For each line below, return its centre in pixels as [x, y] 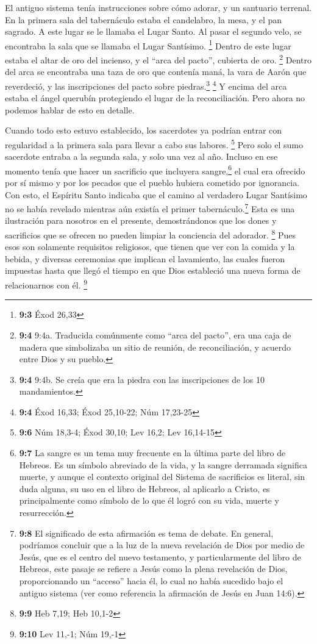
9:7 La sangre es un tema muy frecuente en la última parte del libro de [152, 453]
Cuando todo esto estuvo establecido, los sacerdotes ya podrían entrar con [144, 130]
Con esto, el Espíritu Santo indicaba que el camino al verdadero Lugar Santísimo [156, 194]
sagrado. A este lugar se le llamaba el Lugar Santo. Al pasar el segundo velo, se [153, 31]
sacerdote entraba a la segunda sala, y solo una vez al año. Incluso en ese [141, 156]
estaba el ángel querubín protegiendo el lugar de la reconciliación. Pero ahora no [155, 98]
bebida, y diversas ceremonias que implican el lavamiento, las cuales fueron [145, 258]
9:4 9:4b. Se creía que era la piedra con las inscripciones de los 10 [142, 379]
